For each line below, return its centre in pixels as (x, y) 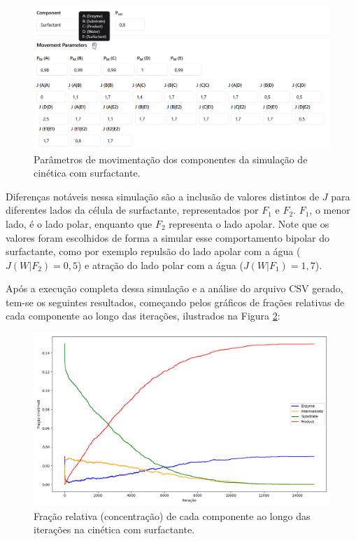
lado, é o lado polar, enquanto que (79, 223)
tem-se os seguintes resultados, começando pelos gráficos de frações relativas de (175, 302)
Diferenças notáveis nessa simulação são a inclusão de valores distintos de (163, 196)
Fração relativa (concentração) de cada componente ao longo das (172, 515)
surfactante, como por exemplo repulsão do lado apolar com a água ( (153, 251)
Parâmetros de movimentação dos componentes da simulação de (171, 159)
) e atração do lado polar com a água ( (160, 265)
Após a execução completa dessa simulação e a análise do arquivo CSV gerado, (175, 288)
